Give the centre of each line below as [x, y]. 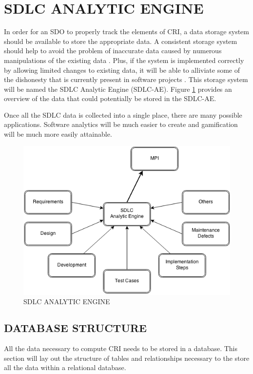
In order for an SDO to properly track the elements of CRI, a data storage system [126, 31]
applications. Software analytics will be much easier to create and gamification [121, 124]
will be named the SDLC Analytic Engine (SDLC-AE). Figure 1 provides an [118, 89]
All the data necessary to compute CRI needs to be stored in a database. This [121, 348]
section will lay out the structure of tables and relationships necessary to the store [127, 358]
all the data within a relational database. [65, 367]
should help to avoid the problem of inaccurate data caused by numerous [113, 51]
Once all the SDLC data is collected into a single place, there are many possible [123, 114]
